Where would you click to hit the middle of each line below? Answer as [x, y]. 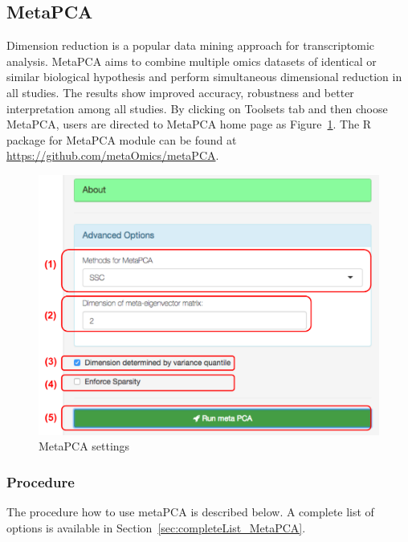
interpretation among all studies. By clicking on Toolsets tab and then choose [197, 108]
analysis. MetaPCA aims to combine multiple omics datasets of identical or [192, 61]
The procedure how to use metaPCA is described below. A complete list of [190, 512]
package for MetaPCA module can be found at [122, 139]
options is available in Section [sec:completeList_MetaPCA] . [156, 527]
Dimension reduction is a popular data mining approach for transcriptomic [191, 45]
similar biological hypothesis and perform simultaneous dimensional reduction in [204, 77]
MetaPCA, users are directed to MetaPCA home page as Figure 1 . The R [189, 124]
